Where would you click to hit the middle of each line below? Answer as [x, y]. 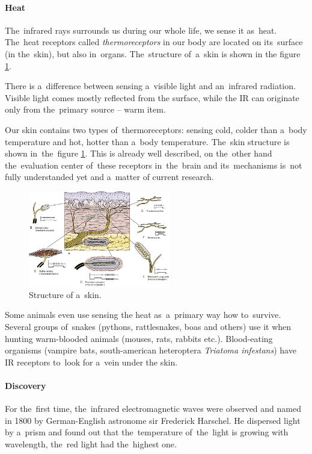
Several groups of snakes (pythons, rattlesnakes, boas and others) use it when [148, 327]
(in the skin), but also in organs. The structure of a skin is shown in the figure [153, 53]
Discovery [26, 386]
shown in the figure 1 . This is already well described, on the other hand [139, 153]
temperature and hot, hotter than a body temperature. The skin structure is [147, 141]
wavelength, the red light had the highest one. [91, 444]
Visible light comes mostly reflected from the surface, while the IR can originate [152, 97]
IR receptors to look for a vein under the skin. [91, 362]
